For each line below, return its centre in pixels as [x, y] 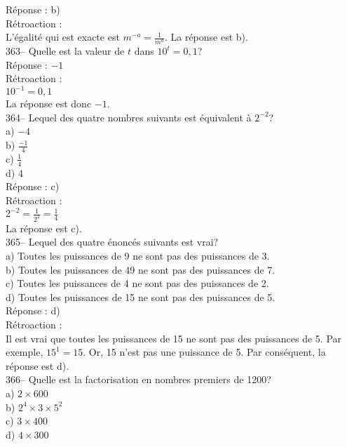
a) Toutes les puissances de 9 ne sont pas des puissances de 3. [138, 256]
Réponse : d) [33, 311]
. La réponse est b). [206, 37]
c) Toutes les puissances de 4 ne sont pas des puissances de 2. [137, 283]
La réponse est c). [44, 228]
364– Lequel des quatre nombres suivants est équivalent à [129, 117]
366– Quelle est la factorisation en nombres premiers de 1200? [138, 379]
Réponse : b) [33, 9]
